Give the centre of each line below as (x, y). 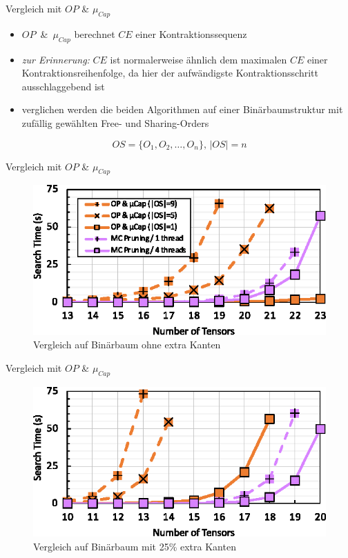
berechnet (95, 33)
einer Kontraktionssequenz (191, 33)
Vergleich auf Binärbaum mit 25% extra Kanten (135, 546)
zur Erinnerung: (56, 59)
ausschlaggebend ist (63, 86)
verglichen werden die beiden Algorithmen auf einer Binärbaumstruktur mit (182, 109)
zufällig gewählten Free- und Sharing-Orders (115, 122)
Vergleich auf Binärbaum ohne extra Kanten (127, 345)
